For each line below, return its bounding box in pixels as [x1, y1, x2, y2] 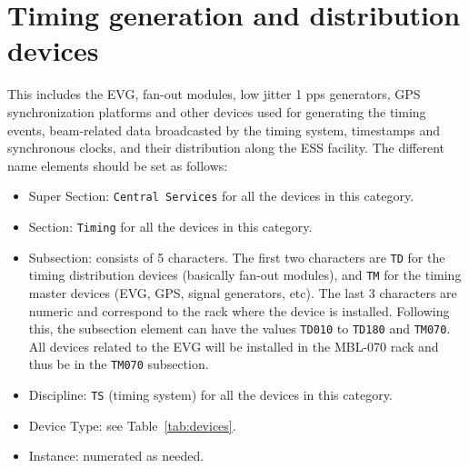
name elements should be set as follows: [7, 155, 228, 174]
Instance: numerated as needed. [28, 446, 205, 465]
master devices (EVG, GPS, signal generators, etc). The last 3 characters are [28, 283, 457, 302]
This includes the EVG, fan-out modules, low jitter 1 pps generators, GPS [7, 85, 421, 104]
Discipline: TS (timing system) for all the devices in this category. [28, 385, 393, 403]
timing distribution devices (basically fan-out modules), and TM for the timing [28, 265, 462, 284]
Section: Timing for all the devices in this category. [28, 216, 313, 235]
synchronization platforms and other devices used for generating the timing [7, 102, 426, 121]
